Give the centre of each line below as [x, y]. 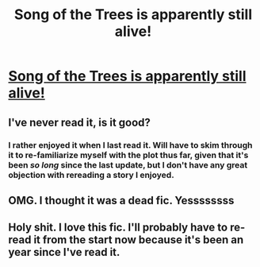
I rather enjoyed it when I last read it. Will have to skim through [130, 145]
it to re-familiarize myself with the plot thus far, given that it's [128, 155]
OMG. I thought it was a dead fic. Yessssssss [121, 200]
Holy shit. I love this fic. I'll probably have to [118, 228]
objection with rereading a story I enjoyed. [91, 175]
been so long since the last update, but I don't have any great [128, 164]
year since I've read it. [64, 252]
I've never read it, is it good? [79, 122]
